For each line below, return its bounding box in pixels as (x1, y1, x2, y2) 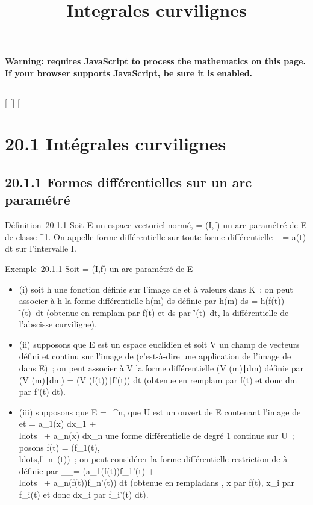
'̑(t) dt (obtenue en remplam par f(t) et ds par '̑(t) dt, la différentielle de (19, 306, 289, 318)
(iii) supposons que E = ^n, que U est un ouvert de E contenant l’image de (19, 405, 301, 418)
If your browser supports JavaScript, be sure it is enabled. (5, 66, 253, 79)
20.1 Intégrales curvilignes (5, 131, 226, 156)
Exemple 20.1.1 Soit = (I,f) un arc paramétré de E (5, 262, 193, 274)
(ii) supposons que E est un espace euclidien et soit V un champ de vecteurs (19, 338, 300, 350)
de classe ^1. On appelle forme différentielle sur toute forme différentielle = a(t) (5, 230, 306, 243)
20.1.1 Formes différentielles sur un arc (5, 172, 252, 191)
